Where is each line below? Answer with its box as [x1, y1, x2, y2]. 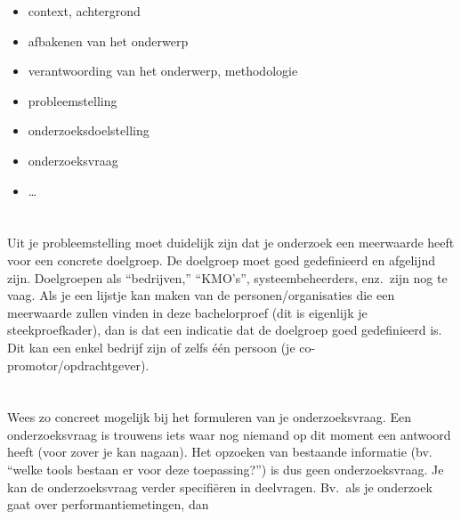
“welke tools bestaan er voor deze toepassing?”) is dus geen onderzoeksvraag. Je [7, 460, 444, 479]
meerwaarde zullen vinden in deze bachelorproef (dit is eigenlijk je [7, 303, 368, 321]
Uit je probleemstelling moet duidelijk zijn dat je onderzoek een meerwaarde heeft [7, 233, 455, 252]
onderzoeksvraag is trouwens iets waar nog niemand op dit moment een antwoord [7, 425, 451, 443]
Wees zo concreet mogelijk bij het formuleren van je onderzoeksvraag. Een [7, 408, 411, 426]
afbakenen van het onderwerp [28, 31, 189, 50]
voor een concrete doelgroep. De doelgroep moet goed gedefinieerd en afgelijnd [7, 250, 436, 269]
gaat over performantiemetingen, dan [7, 495, 209, 514]
